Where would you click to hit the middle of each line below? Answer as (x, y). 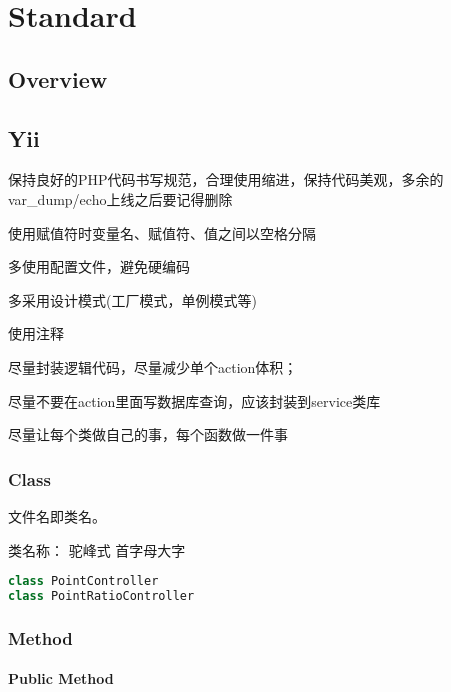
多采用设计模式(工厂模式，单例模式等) (132, 299)
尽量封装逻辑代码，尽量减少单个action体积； (153, 366)
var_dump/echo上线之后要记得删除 (120, 198)
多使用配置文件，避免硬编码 (99, 266)
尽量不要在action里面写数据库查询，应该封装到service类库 (194, 400)
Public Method (61, 678)
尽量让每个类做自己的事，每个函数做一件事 (148, 434)
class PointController (83, 581)
